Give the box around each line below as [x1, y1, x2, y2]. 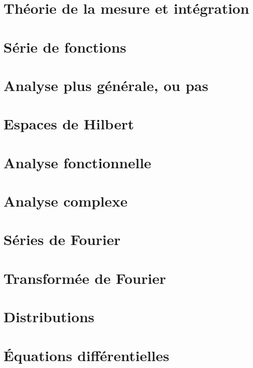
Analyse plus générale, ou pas [3, 75, 208, 95]
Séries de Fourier [3, 229, 121, 249]
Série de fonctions [3, 36, 126, 57]
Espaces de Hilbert [3, 114, 134, 134]
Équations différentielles [3, 345, 169, 365]
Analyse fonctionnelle [3, 152, 151, 172]
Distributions [3, 307, 94, 327]
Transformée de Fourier [3, 268, 166, 288]
